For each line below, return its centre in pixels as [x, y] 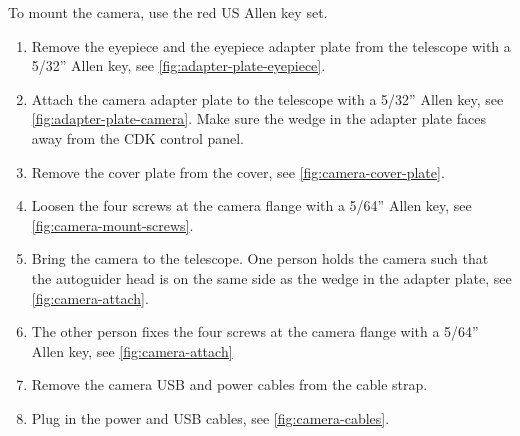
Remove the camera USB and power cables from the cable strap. [229, 384]
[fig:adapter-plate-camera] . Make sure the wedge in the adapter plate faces [258, 118]
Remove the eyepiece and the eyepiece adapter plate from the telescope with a [271, 45]
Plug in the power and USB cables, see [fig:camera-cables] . [210, 417]
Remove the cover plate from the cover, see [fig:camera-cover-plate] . [238, 171]
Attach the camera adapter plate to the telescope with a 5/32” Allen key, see [267, 98]
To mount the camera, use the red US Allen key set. [168, 12]
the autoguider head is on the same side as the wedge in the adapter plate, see [271, 277]
